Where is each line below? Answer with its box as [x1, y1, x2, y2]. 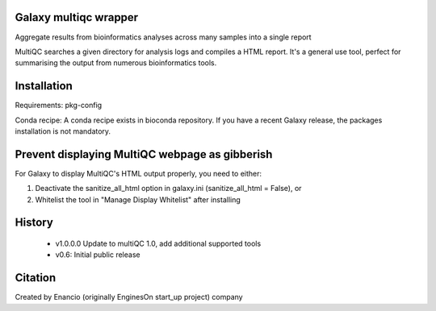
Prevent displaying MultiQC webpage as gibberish [15, 147, 273, 161]
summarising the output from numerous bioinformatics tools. [15, 58, 217, 68]
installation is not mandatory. [15, 126, 111, 136]
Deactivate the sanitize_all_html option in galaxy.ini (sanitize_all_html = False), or [35, 184, 302, 193]
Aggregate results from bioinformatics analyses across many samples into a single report [15, 32, 312, 42]
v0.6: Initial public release [55, 250, 140, 259]
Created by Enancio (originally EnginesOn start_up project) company [15, 292, 243, 302]
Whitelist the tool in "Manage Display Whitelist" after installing [35, 194, 241, 205]
